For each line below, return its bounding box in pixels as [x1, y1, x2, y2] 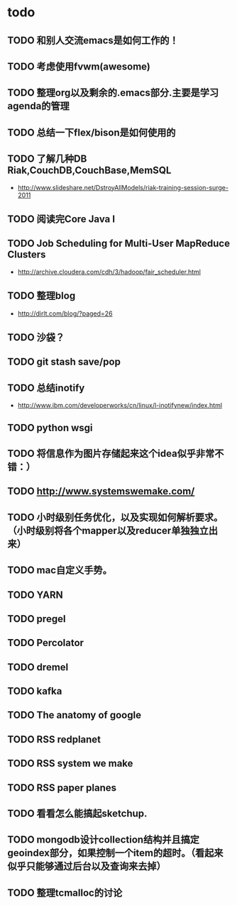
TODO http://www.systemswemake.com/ [7, 485, 195, 497]
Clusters [7, 249, 46, 261]
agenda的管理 [7, 100, 70, 112]
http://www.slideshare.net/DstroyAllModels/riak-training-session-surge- [17, 183, 229, 191]
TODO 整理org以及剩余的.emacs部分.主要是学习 [7, 87, 219, 99]
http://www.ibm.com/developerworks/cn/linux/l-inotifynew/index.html [17, 401, 222, 410]
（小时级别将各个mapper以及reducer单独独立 [7, 524, 209, 536]
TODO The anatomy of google [7, 709, 142, 721]
